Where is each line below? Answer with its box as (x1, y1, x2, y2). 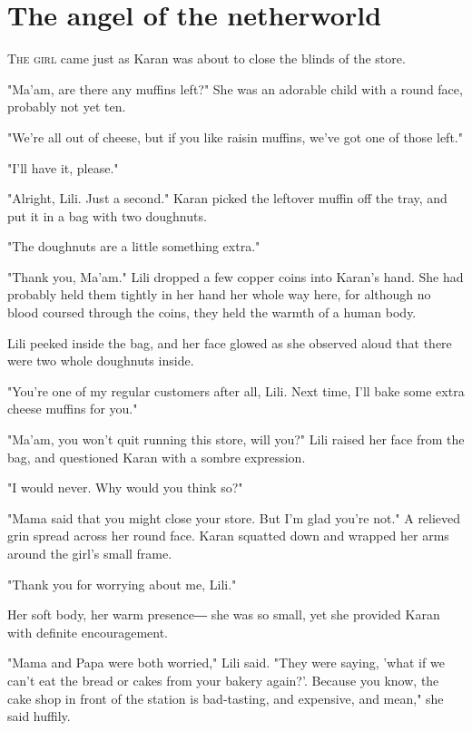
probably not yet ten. (7, 97, 126, 116)
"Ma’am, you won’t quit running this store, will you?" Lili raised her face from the (7, 430, 465, 449)
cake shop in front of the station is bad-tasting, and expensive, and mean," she (7, 688, 444, 707)
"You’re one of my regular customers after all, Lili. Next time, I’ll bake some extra (7, 381, 465, 400)
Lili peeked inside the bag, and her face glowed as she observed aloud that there (7, 333, 452, 352)
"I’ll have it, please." (7, 158, 119, 177)
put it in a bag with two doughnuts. (7, 206, 207, 225)
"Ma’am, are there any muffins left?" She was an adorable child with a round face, (7, 79, 463, 98)
